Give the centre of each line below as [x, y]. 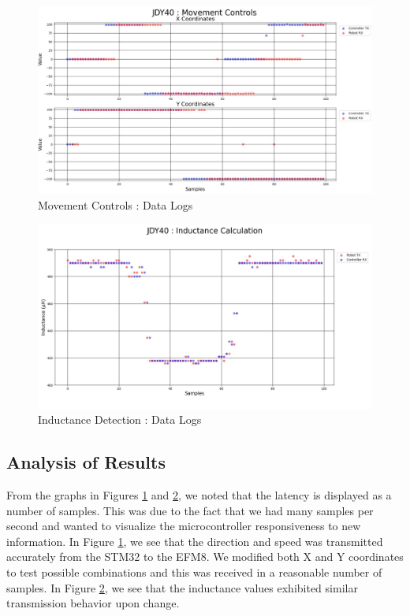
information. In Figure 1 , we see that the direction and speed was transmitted [195, 541]
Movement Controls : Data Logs [116, 204]
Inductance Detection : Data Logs [120, 419]
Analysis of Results [86, 462]
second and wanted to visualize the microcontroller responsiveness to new [184, 526]
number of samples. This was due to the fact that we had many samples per [190, 510]
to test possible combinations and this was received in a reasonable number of [194, 571]
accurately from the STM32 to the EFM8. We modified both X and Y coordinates [205, 557]
